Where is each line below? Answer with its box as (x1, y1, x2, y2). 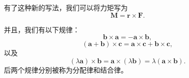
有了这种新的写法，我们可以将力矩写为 (4, 2, 128, 12)
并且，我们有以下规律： (4, 24, 80, 34)
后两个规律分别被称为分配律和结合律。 (4, 64, 128, 75)
